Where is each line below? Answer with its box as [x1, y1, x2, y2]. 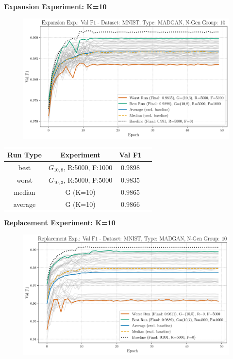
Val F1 [119, 149, 142, 159]
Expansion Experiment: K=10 [4, 1, 107, 11]
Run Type [7, 149, 42, 159]
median [14, 187, 35, 197]
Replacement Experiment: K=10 [4, 218, 116, 228]
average [13, 199, 36, 209]
